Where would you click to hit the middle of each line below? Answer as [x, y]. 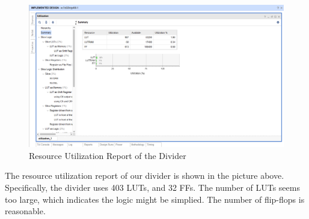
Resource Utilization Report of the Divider [108, 155]
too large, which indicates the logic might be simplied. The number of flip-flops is [155, 199]
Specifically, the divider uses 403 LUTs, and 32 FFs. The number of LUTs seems [152, 187]
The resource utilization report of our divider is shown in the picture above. [145, 175]
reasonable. [25, 211]
